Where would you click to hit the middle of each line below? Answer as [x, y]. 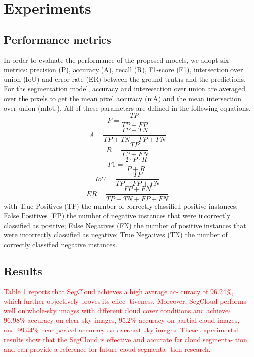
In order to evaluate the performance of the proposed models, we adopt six [116, 60]
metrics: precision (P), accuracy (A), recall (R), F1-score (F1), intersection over [124, 69]
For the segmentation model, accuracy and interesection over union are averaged [125, 89]
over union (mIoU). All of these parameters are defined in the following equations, [127, 108]
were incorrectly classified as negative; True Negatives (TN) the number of [116, 235]
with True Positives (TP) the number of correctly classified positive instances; [121, 206]
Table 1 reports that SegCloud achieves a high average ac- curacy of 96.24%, [119, 291]
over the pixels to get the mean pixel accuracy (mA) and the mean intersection [123, 98]
